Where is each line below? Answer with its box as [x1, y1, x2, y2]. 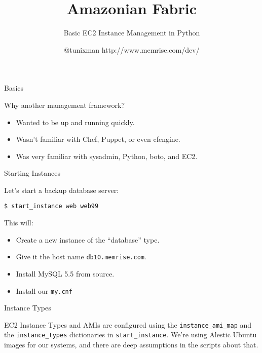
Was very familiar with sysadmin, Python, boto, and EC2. [16, 150, 198, 161]
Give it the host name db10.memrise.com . [16, 251, 146, 262]
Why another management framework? [4, 99, 125, 110]
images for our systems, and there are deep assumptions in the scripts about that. [4, 339, 258, 350]
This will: [4, 217, 33, 228]
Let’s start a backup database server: [4, 184, 119, 195]
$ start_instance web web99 [4, 203, 99, 210]
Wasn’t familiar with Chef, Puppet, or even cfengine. [16, 134, 180, 144]
